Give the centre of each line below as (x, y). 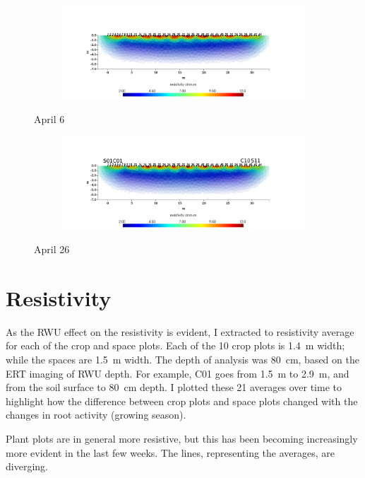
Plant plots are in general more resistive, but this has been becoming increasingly (182, 439)
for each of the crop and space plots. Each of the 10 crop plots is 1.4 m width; (175, 345)
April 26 (52, 249)
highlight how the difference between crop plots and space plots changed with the (182, 401)
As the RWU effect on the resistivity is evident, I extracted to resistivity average (180, 331)
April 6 (49, 118)
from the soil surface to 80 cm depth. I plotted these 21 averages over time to (174, 387)
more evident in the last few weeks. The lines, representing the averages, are (170, 452)
